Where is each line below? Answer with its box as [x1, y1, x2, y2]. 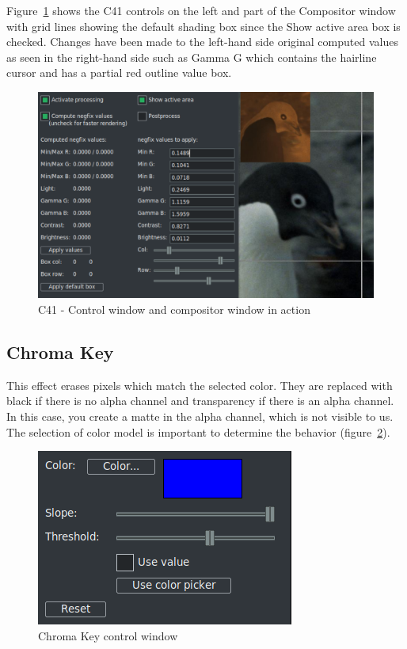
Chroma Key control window [38, 627, 178, 643]
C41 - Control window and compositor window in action [38, 301, 310, 317]
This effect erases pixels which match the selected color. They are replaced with [6, 376, 393, 393]
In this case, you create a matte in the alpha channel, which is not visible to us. [6, 407, 394, 424]
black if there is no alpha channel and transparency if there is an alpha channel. [6, 392, 394, 409]
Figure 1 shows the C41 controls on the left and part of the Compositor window [6, 2, 396, 18]
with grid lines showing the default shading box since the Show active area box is [6, 17, 401, 34]
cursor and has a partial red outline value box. [6, 64, 232, 81]
